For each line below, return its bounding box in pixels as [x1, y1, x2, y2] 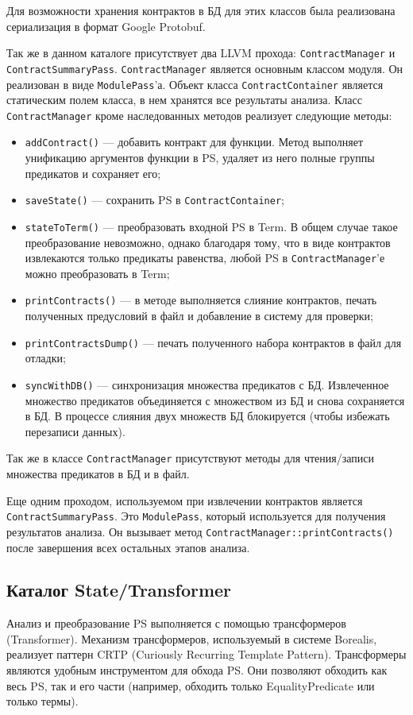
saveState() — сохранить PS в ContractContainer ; [25, 191, 284, 208]
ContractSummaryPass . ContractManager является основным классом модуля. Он [6, 60, 403, 76]
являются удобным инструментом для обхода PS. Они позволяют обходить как [6, 662, 388, 678]
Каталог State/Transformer [6, 578, 232, 602]
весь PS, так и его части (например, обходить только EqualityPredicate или [6, 677, 375, 694]
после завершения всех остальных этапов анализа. [6, 539, 250, 555]
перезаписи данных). [25, 423, 125, 439]
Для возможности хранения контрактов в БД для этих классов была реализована [6, 2, 396, 18]
